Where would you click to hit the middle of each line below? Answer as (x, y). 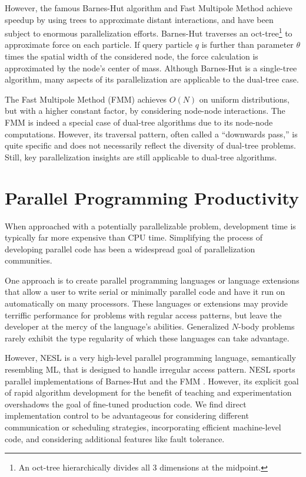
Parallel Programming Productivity (152, 197)
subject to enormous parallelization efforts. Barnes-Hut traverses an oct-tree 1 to (149, 32)
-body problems (267, 326)
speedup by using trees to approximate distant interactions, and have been (139, 19)
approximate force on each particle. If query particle (99, 45)
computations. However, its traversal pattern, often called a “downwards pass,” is (151, 134)
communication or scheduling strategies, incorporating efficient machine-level (143, 427)
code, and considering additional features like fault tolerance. (115, 438)
